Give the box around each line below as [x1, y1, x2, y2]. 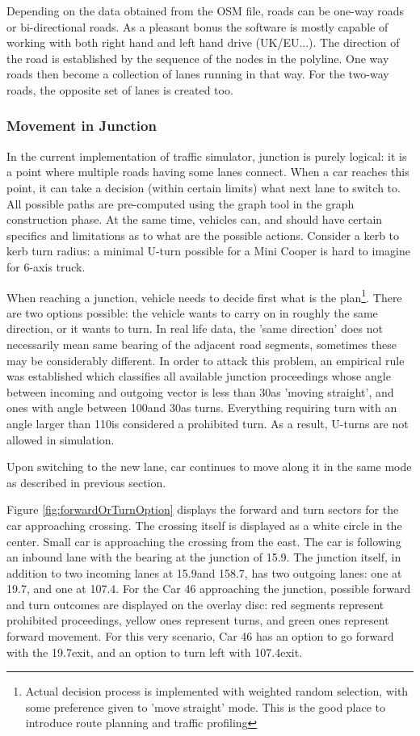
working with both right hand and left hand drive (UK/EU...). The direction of [6, 34, 400, 51]
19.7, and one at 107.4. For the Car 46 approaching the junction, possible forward [6, 580, 411, 597]
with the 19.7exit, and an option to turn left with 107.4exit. [6, 643, 303, 660]
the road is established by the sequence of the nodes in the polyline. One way [6, 49, 389, 66]
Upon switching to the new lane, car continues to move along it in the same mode [6, 458, 412, 475]
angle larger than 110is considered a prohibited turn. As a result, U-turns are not [6, 414, 409, 431]
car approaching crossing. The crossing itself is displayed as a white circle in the [6, 516, 402, 533]
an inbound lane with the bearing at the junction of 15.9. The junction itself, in [6, 549, 401, 566]
